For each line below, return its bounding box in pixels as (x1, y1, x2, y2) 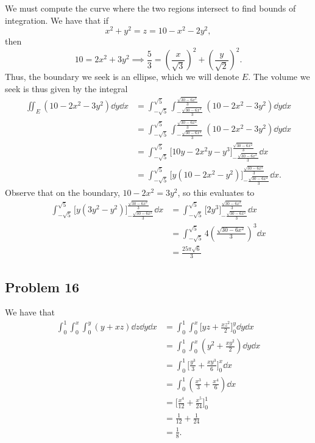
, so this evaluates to (177, 185, 255, 198)
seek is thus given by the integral (5, 82, 128, 95)
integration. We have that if (5, 13, 109, 26)
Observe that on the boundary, (5, 185, 120, 198)
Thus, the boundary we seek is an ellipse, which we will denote (5, 70, 239, 83)
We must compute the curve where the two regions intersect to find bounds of (5, 2, 296, 14)
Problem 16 (5, 277, 80, 296)
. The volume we (248, 70, 310, 83)
